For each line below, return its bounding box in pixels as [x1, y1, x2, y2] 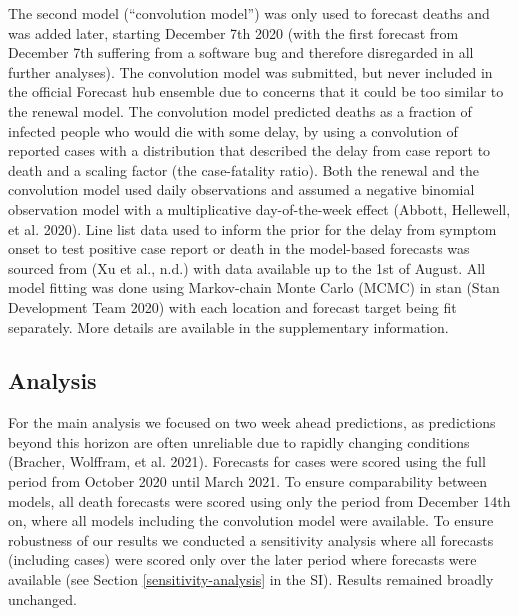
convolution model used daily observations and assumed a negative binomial [8, 179, 475, 200]
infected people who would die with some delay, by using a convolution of [8, 120, 458, 141]
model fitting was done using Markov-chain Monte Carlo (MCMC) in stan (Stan [8, 277, 500, 298]
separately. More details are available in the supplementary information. [8, 316, 449, 337]
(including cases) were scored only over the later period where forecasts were [8, 549, 477, 570]
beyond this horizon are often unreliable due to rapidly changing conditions [8, 431, 470, 452]
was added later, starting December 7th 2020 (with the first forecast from [8, 22, 459, 43]
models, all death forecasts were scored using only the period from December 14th [8, 490, 511, 511]
